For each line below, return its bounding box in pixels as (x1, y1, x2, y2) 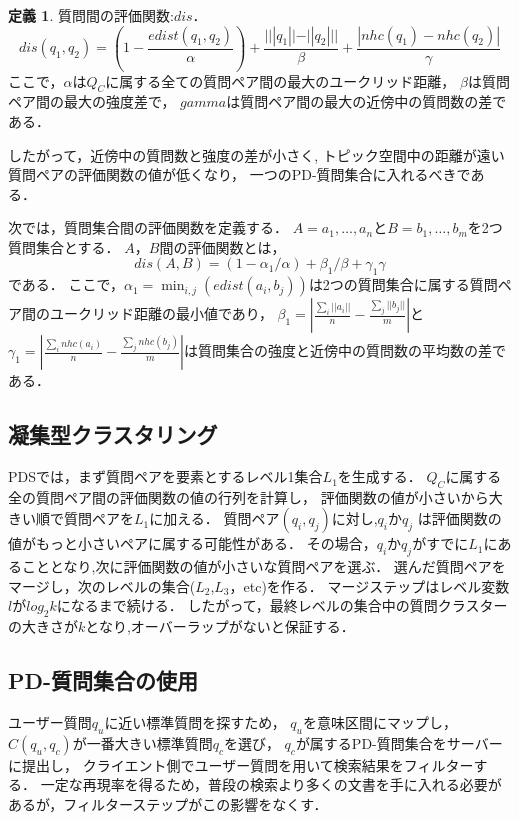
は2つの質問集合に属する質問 (308, 274, 498, 295)
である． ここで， (8, 274, 124, 295)
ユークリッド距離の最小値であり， (49, 303, 273, 324)
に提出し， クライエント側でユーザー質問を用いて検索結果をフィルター (8, 754, 474, 775)
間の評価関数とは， (159, 236, 286, 257)
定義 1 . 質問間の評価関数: (8, 5, 174, 25)
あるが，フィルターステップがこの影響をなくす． (8, 794, 328, 815)
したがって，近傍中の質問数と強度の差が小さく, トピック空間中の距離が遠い (8, 144, 505, 165)
